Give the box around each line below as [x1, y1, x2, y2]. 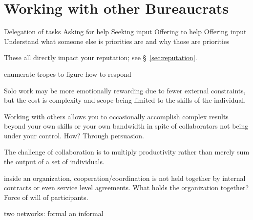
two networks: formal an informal [4, 208, 104, 219]
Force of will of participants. [4, 192, 88, 202]
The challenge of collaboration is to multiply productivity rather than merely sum [4, 147, 250, 157]
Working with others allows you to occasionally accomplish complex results [4, 111, 229, 121]
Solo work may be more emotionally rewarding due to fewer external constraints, [4, 85, 246, 95]
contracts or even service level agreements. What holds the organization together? [4, 182, 249, 193]
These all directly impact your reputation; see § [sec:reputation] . [4, 52, 197, 63]
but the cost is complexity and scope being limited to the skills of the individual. [4, 95, 246, 105]
